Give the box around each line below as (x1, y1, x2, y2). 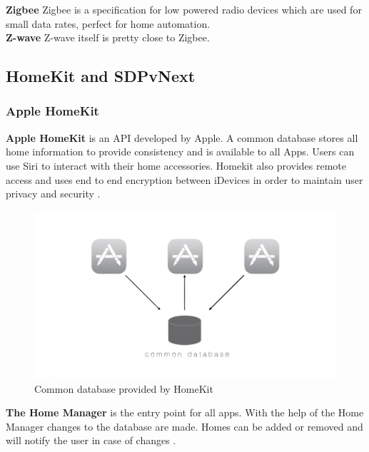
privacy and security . (6, 186, 101, 201)
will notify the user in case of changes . (6, 433, 176, 448)
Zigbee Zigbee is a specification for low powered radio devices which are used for (6, 2, 362, 16)
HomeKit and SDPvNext (6, 65, 196, 87)
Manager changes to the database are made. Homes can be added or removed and (6, 418, 363, 433)
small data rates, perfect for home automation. (6, 16, 211, 31)
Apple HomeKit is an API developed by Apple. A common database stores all (6, 130, 358, 145)
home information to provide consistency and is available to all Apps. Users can (6, 144, 355, 159)
